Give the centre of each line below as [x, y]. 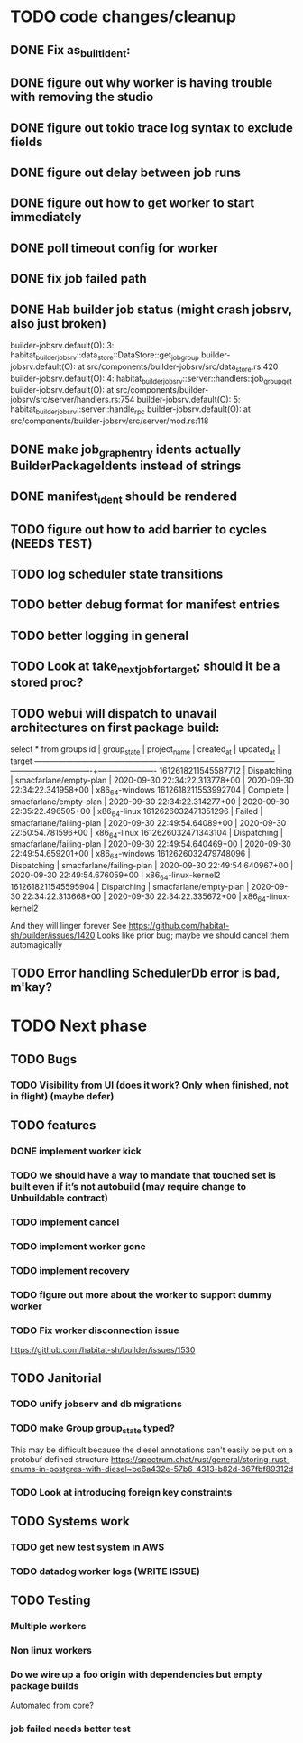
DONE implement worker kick [76, 1151]
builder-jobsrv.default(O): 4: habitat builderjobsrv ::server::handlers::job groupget [151, 379]
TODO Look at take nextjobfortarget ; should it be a [145, 668]
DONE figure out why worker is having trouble [142, 83]
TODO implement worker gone [78, 1246]
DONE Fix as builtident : [70, 51]
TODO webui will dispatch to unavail [114, 714]
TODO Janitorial [56, 1378]
